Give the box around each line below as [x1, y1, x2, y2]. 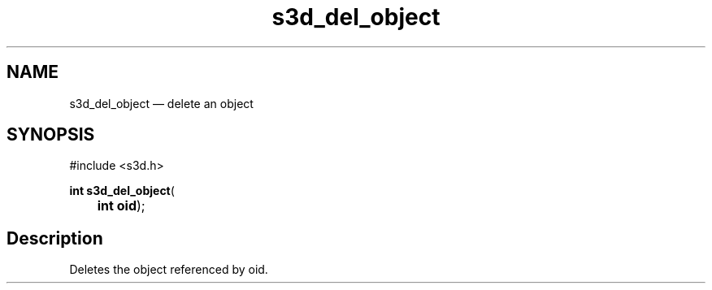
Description [7, 227, 103, 249]
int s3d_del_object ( [69, 184, 175, 198]
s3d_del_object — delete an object [69, 96, 254, 110]
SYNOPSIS [7, 124, 95, 145]
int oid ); [97, 197, 145, 214]
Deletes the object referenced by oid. [69, 262, 268, 277]
